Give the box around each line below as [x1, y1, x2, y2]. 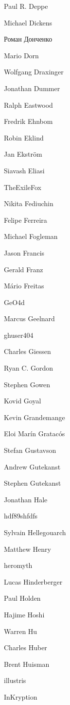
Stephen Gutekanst [4, 478, 61, 488]
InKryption [4, 691, 37, 702]
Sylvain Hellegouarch [4, 527, 66, 537]
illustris [4, 675, 26, 685]
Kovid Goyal [4, 396, 41, 406]
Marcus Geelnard [4, 313, 55, 324]
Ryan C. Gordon [4, 363, 53, 373]
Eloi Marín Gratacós [4, 428, 65, 439]
